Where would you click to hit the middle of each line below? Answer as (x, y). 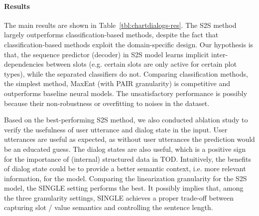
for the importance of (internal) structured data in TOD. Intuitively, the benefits (128, 159)
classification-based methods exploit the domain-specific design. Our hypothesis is (129, 44)
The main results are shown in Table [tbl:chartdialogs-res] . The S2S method (120, 25)
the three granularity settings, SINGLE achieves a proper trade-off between (119, 197)
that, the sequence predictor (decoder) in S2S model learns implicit (107, 54)
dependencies (24, 64)
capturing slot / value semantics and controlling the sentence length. (109, 207)
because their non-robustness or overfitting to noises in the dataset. (107, 103)
